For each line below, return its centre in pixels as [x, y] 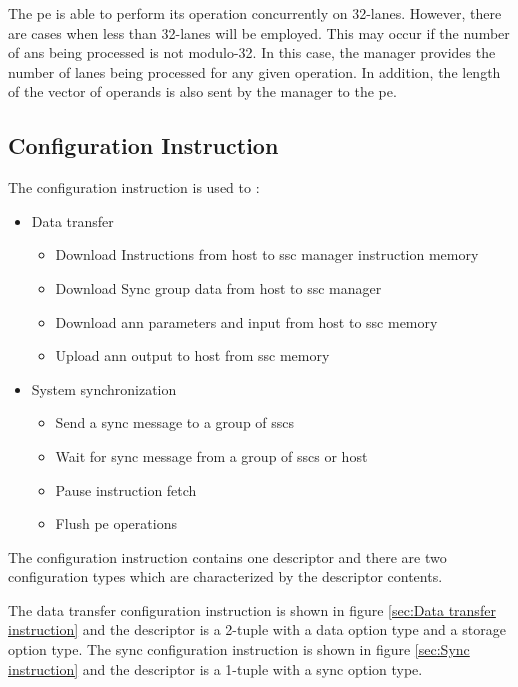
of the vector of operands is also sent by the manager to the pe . [202, 91]
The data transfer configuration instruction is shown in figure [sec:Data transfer [252, 609]
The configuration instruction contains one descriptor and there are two [227, 556]
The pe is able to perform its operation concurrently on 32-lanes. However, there [255, 13]
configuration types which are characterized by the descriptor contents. [225, 576]
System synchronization [104, 388]
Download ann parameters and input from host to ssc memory [246, 321]
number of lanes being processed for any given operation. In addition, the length [254, 71]
